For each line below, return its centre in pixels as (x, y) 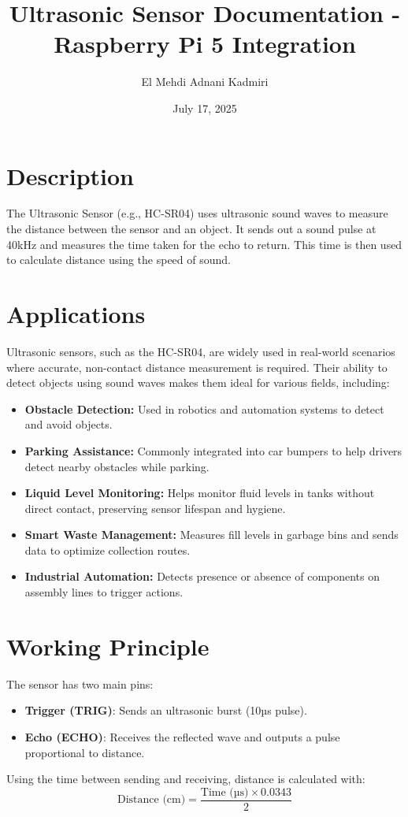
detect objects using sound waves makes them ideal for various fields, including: (198, 383)
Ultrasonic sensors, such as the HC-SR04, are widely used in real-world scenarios (201, 351)
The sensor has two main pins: (80, 683)
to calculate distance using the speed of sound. (119, 260)
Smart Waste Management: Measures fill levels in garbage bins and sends (211, 535)
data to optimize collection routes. (108, 550)
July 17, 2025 (205, 108)
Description (70, 175)
